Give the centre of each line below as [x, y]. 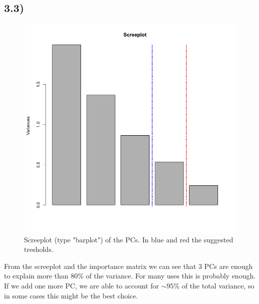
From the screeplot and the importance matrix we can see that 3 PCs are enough [128, 266]
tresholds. [39, 249]
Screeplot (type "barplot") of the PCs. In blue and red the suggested [129, 239]
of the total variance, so [218, 285]
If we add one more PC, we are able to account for [81, 285]
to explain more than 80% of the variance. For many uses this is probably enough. [130, 276]
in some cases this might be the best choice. [71, 295]
